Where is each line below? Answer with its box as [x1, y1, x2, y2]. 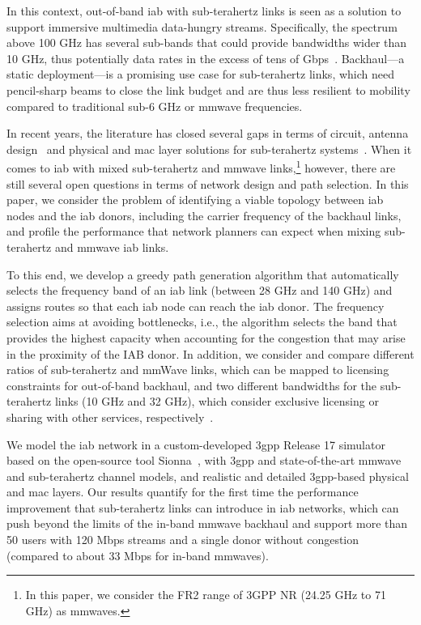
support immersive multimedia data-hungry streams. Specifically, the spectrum [6, 18, 398, 35]
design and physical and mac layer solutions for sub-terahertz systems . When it [6, 140, 412, 157]
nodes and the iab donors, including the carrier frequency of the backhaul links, [6, 206, 402, 223]
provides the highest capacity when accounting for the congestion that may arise [6, 329, 406, 346]
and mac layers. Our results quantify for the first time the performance [6, 483, 359, 500]
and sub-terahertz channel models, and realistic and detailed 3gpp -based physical [6, 467, 409, 484]
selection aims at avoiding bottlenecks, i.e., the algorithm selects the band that [6, 313, 398, 330]
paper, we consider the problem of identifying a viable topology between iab [6, 191, 384, 208]
